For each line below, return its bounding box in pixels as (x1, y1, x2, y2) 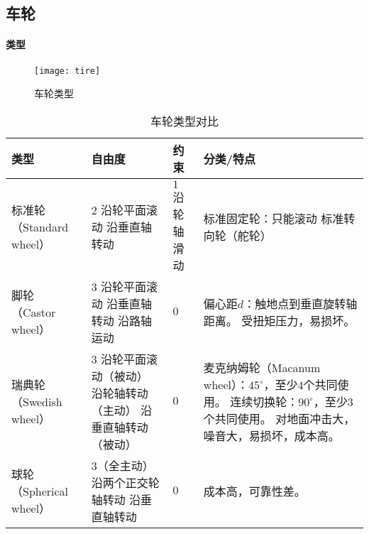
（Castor (11, 303, 56, 320)
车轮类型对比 (150, 112, 219, 129)
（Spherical (11, 482, 69, 499)
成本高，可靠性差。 (203, 482, 306, 499)
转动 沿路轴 (91, 312, 153, 329)
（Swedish (11, 393, 62, 410)
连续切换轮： (230, 393, 299, 410)
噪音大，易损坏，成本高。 (203, 427, 340, 444)
